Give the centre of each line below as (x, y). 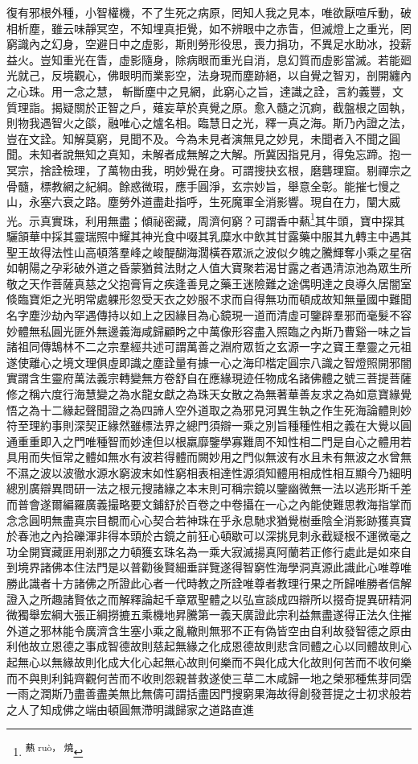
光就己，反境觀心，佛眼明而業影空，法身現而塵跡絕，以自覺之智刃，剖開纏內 (209, 75)
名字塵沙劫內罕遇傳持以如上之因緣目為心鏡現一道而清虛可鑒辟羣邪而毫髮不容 (209, 314)
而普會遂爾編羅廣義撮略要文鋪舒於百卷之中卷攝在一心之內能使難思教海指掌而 (209, 504)
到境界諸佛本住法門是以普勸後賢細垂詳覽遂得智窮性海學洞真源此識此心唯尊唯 (209, 567)
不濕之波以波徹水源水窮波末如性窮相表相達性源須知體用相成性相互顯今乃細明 (209, 472)
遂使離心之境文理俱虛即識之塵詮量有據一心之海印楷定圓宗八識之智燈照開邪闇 (209, 362)
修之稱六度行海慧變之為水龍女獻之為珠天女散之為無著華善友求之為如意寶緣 (203, 393)
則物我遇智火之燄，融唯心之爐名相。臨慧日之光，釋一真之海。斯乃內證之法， (209, 123)
